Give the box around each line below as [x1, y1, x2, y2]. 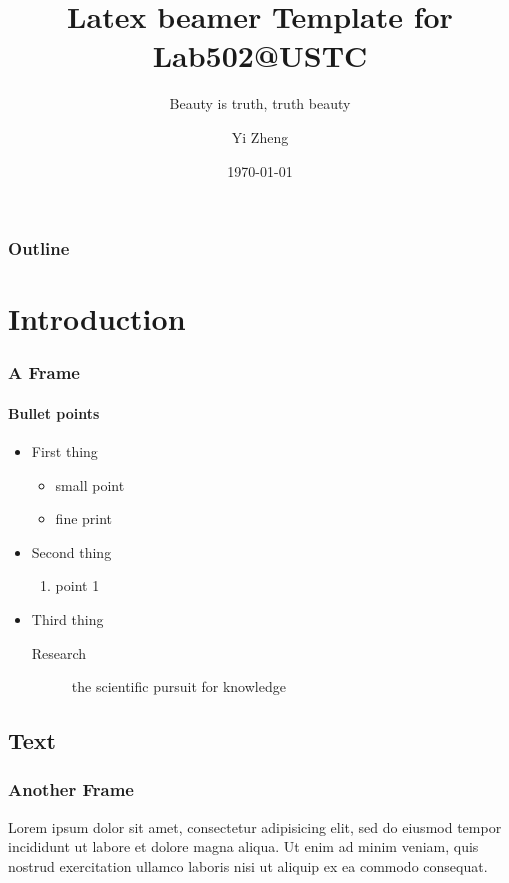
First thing [31, 441, 98, 462]
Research [31, 642, 87, 663]
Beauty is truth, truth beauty [169, 93, 351, 114]
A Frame [8, 360, 80, 385]
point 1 [55, 575, 100, 596]
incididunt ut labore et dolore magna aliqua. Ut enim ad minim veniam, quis [8, 836, 479, 857]
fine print [55, 508, 113, 529]
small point [55, 474, 125, 495]
